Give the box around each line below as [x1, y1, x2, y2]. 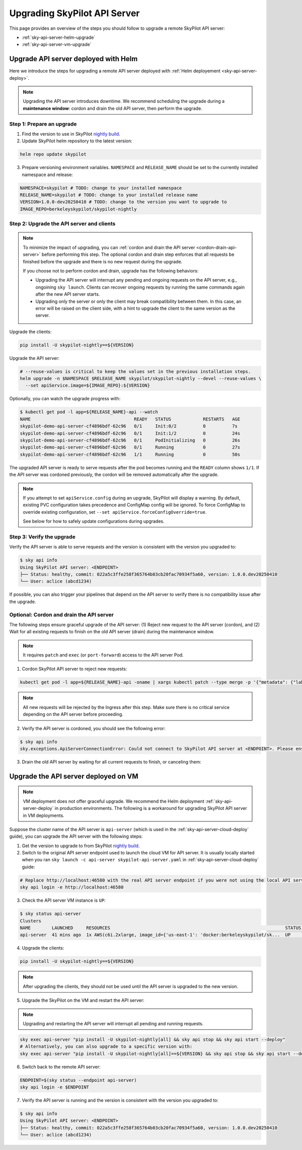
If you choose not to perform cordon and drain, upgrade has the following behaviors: [23, 267, 199, 273]
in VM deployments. [23, 812, 65, 818]
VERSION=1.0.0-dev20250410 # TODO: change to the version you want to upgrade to [20, 199, 228, 205]
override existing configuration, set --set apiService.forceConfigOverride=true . [23, 509, 207, 515]
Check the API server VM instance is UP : [22, 897, 106, 903]
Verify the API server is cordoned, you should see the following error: [22, 725, 166, 731]
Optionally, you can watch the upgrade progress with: [9, 396, 121, 402]
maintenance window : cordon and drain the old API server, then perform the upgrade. [23, 105, 202, 111]
